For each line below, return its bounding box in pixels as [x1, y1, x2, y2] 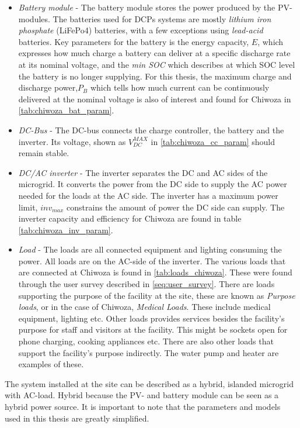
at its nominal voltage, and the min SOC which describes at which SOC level [18, 58, 295, 70]
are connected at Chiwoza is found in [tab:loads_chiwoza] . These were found [18, 266, 292, 278]
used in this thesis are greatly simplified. [5, 412, 149, 424]
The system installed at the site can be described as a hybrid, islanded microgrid [5, 377, 294, 389]
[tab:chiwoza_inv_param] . [18, 223, 113, 236]
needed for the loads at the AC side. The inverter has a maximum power [18, 189, 278, 201]
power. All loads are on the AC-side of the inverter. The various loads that [18, 254, 286, 267]
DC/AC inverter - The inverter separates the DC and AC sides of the [18, 166, 268, 178]
